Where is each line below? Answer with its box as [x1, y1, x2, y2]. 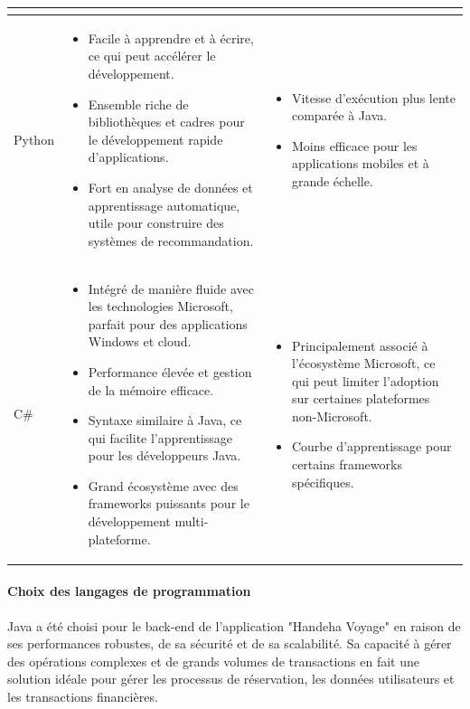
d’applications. [88, 147, 169, 166]
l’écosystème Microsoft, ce [291, 354, 436, 373]
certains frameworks [291, 455, 402, 474]
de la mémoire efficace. [88, 380, 214, 399]
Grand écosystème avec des [88, 476, 239, 495]
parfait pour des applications [88, 314, 248, 333]
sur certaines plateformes [291, 389, 430, 408]
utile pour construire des [88, 213, 224, 232]
